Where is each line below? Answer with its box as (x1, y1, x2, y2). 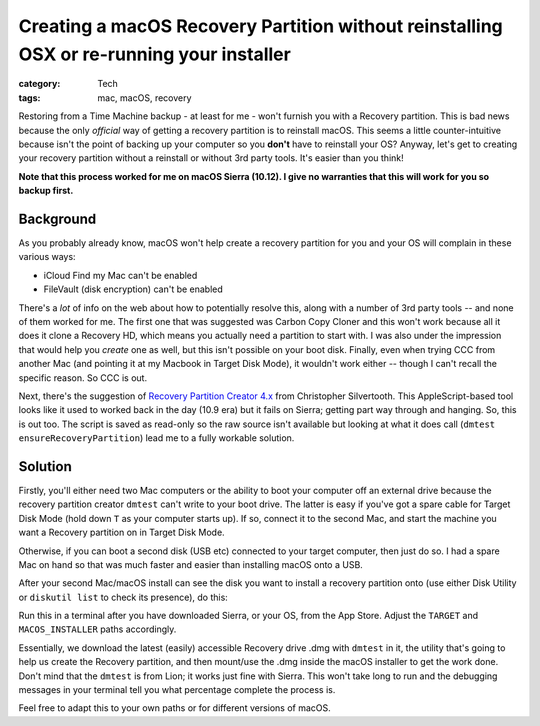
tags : (18, 91, 41, 104)
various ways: (18, 251, 76, 263)
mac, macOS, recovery (97, 91, 192, 104)
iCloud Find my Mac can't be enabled (43, 269, 198, 281)
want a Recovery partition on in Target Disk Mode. (18, 526, 225, 539)
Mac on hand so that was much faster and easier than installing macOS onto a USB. (18, 558, 364, 570)
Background (18, 210, 97, 227)
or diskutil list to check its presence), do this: (18, 591, 229, 603)
